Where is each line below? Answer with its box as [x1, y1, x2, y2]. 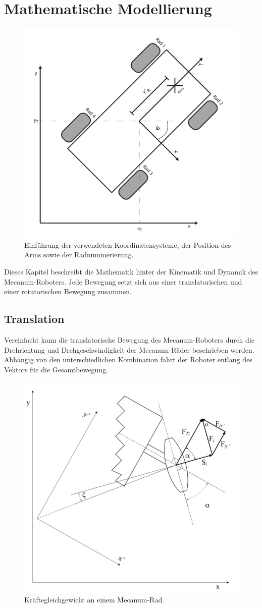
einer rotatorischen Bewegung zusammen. [4, 286, 132, 297]
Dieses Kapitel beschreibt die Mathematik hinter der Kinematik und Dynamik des [4, 266, 258, 277]
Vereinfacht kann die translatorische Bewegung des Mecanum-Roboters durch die [4, 335, 254, 345]
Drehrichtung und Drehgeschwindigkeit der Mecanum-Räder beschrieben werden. [4, 344, 254, 355]
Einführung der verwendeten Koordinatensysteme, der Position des [24, 239, 231, 250]
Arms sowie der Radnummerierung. [24, 249, 134, 260]
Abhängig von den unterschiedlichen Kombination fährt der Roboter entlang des [4, 354, 252, 365]
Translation [4, 311, 65, 326]
